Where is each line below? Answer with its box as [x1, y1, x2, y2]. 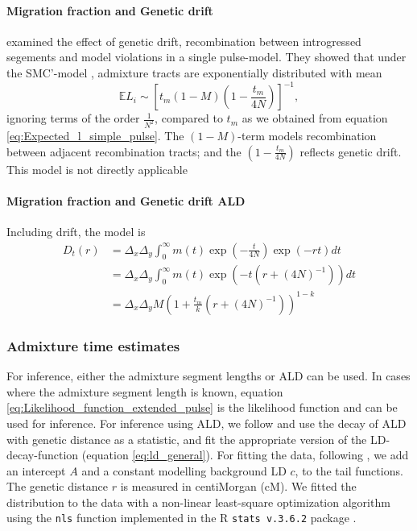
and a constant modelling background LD [81, 462, 287, 479]
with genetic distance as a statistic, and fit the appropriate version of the [6, 430, 367, 447]
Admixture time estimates [6, 335, 180, 355]
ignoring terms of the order [6, 110, 140, 127]
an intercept [6, 462, 66, 479]
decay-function [6, 446, 79, 463]
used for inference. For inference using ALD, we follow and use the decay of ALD [6, 414, 407, 431]
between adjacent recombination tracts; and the [6, 143, 242, 160]
